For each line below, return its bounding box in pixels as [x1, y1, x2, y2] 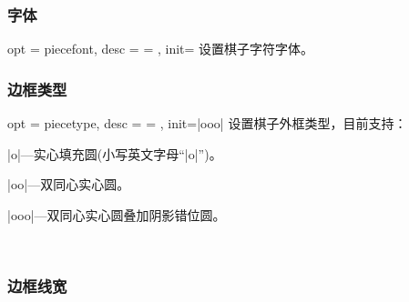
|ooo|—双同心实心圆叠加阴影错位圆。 [7, 205, 226, 224]
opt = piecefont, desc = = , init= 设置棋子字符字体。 [7, 39, 314, 58]
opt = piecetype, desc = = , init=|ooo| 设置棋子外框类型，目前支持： [7, 114, 407, 133]
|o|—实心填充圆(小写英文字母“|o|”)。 [7, 144, 222, 163]
